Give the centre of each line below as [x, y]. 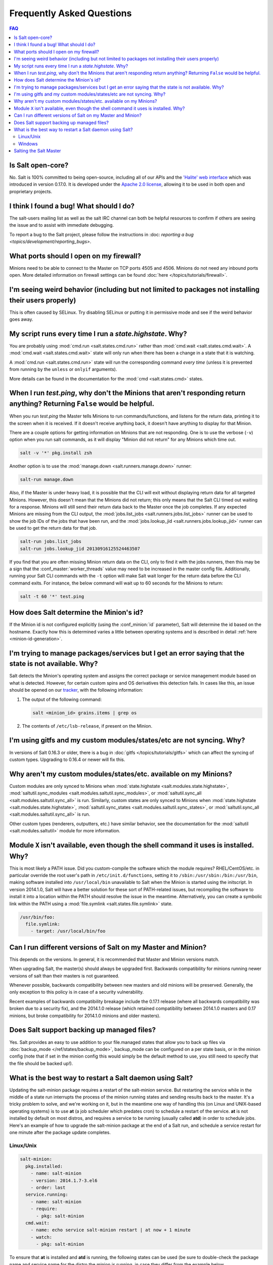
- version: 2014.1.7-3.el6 [64, 1180]
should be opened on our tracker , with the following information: [76, 690]
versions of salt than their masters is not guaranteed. [64, 976]
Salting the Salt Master [37, 151]
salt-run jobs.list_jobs [51, 542]
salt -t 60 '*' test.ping [52, 596]
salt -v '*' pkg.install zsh [56, 453]
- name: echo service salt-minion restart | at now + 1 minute [111, 1230]
